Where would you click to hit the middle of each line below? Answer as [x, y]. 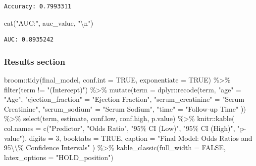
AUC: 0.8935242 [29, 40]
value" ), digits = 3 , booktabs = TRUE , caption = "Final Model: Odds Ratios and [128, 138]
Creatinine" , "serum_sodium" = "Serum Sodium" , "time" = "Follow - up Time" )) [125, 108]
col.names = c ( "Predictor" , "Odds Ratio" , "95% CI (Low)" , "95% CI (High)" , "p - [125, 128]
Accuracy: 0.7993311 [38, 6]
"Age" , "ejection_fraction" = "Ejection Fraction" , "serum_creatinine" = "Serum [124, 99]
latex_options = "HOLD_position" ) [59, 157]
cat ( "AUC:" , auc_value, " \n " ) [49, 22]
